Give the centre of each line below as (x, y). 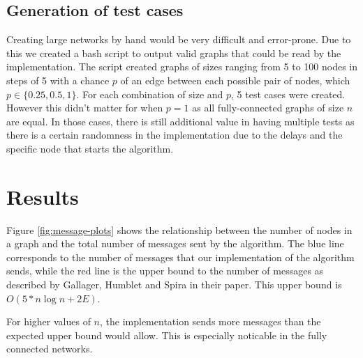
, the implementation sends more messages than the (210, 321)
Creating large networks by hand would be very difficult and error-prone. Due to (179, 39)
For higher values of (49, 321)
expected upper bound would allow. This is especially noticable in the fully (167, 335)
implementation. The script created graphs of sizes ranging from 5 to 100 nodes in (182, 67)
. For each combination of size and (150, 94)
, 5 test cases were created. (288, 94)
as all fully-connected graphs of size (268, 108)
